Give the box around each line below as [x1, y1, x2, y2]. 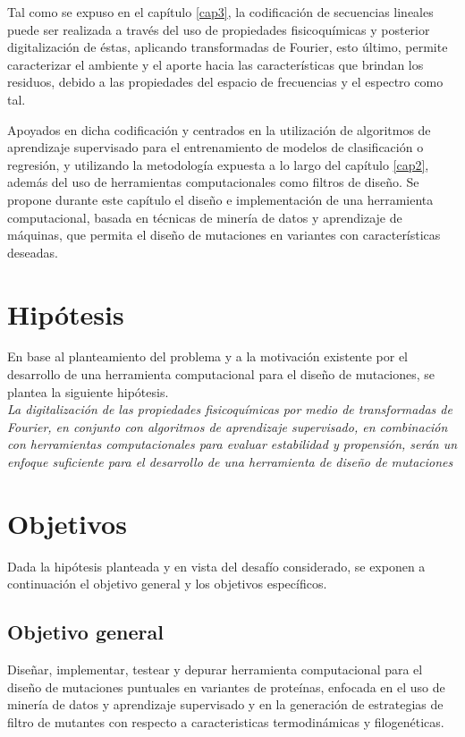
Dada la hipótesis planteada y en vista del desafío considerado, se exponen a [7, 556, 426, 575]
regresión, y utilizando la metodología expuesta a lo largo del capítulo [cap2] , [7, 155, 429, 174]
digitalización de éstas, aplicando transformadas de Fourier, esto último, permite [7, 38, 448, 56]
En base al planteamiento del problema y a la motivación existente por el [7, 347, 409, 366]
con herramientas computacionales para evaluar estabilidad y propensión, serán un [7, 435, 458, 453]
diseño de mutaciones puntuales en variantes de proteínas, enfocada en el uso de [7, 677, 445, 696]
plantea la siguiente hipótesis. [7, 382, 169, 401]
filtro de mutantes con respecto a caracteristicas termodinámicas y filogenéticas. [7, 712, 444, 731]
